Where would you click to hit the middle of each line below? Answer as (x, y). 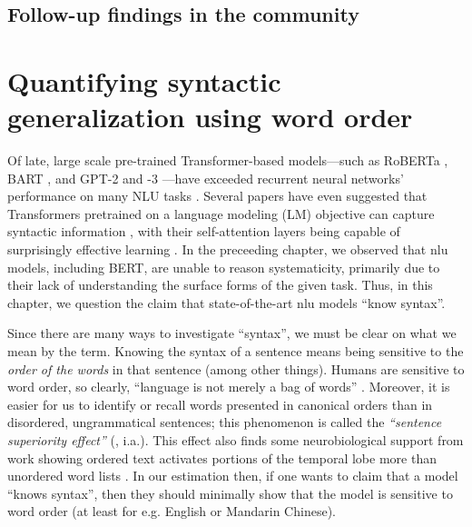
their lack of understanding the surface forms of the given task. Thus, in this (220, 285)
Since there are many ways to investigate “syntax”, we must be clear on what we (232, 333)
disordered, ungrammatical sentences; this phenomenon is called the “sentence (225, 422)
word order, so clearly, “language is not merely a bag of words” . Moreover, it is (229, 387)
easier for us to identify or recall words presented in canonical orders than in (220, 404)
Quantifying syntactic (144, 80)
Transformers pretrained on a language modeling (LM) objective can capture (221, 213)
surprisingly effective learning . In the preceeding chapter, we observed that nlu (228, 249)
